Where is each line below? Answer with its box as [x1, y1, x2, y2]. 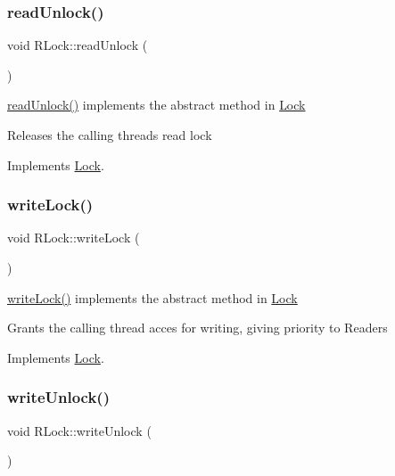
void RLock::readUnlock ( [7, 36, 148, 54]
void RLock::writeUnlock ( [7, 421, 152, 439]
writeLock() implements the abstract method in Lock [7, 288, 298, 307]
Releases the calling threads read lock [7, 126, 212, 144]
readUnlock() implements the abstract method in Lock [7, 95, 306, 114]
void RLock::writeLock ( [7, 228, 140, 247]
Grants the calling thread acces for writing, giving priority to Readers [7, 318, 388, 337]
